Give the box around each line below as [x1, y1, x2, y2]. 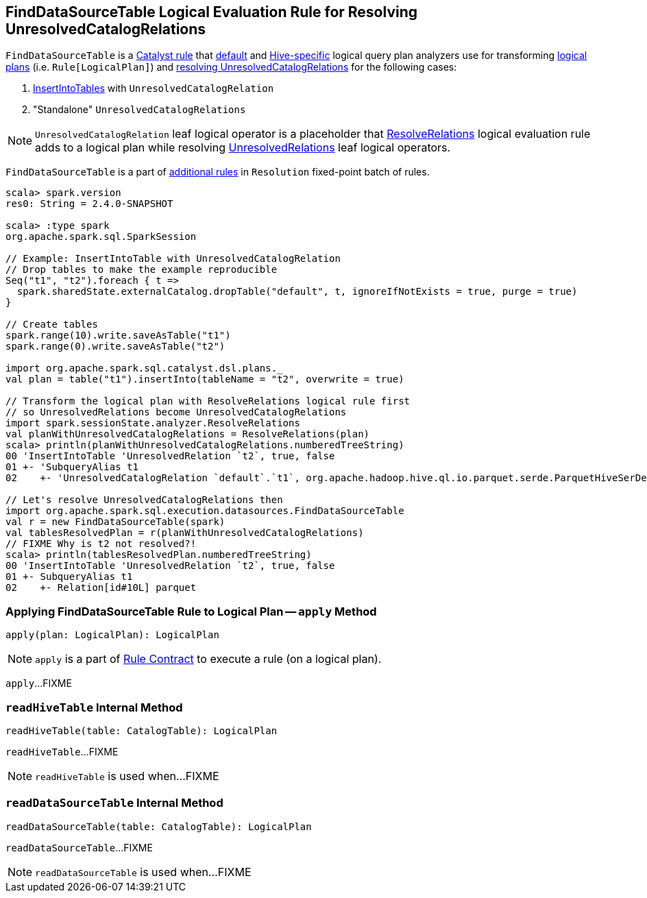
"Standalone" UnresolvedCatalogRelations [33, 104, 246, 116]
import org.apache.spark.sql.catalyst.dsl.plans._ [5, 363, 283, 374]
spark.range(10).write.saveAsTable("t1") [5, 330, 231, 341]
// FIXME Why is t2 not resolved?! [5, 538, 197, 550]
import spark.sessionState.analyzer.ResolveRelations [5, 417, 300, 429]
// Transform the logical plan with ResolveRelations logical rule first [5, 396, 411, 407]
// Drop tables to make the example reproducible [5, 264, 278, 276]
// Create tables [5, 319, 98, 330]
